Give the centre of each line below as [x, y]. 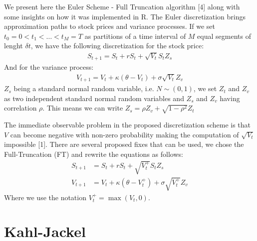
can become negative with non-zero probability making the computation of [125, 134]
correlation [20, 108]
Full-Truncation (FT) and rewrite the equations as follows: [94, 154]
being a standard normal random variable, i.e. [84, 88]
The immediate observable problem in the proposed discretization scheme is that [128, 125]
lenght [13, 46]
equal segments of [224, 36]
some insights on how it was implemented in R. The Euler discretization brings [125, 16]
